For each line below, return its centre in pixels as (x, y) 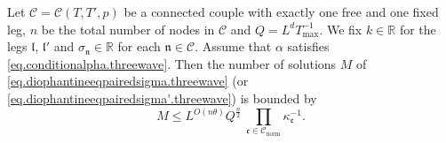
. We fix (341, 29)
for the (418, 29)
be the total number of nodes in (128, 29)
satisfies (308, 46)
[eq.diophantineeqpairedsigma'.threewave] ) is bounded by (162, 98)
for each (139, 46)
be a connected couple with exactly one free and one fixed (281, 11)
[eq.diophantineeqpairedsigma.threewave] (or (128, 81)
